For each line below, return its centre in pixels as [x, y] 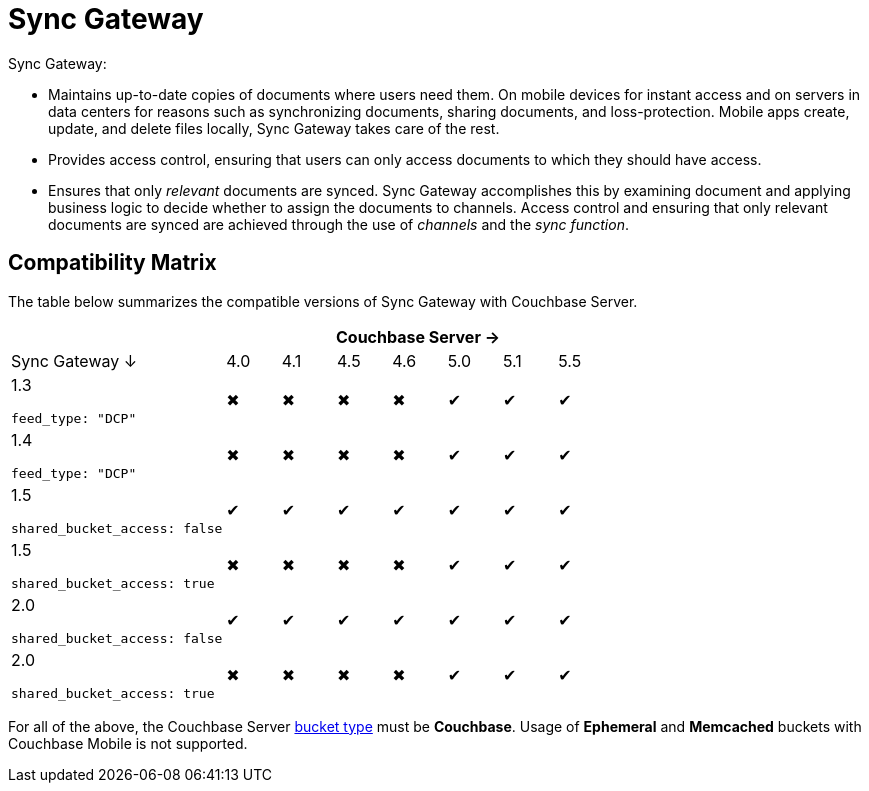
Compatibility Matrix [112, 263]
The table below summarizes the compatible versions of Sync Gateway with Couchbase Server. [323, 301]
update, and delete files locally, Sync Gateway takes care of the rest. [274, 128]
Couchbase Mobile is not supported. [128, 743]
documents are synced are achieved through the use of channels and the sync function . [338, 224]
